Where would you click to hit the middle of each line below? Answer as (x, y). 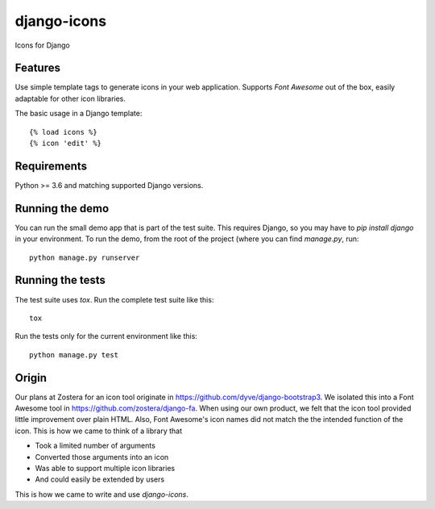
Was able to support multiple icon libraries (105, 468)
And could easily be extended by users (100, 479)
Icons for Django (42, 45)
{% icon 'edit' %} (66, 144)
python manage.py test (74, 355)
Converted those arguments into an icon (102, 457)
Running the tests (60, 280)
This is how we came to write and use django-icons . (102, 494)
